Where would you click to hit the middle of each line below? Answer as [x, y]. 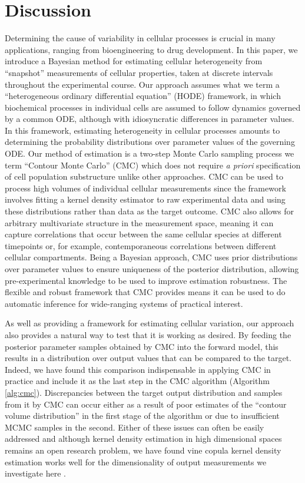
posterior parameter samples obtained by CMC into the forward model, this [142, 346]
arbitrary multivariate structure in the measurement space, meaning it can [139, 222]
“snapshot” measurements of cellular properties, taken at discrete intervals [139, 72]
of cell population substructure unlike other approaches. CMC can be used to [144, 176]
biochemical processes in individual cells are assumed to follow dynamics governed [153, 107]
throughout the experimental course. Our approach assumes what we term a [142, 84]
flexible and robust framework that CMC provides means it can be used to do [145, 292]
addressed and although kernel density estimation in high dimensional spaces [143, 439]
